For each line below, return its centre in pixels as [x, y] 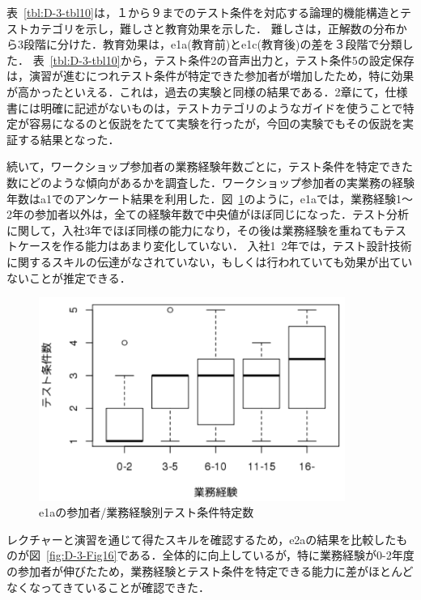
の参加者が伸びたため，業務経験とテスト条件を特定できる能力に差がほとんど [210, 571]
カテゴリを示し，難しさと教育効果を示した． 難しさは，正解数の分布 [212, 28]
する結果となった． [68, 139]
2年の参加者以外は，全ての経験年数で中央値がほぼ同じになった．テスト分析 [208, 214]
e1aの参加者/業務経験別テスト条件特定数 [147, 512]
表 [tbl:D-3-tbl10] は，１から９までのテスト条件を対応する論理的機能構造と [203, 12]
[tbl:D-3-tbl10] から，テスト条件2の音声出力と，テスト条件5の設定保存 [232, 60]
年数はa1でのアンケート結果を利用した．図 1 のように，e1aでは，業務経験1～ [210, 198]
